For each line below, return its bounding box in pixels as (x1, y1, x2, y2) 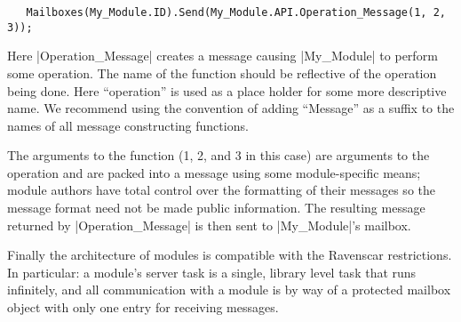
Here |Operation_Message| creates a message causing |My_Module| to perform (7, 46, 438, 65)
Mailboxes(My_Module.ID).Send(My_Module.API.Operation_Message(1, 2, (26, 6, 446, 19)
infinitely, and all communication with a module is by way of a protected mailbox (7, 280, 451, 299)
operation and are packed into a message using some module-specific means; (7, 163, 421, 181)
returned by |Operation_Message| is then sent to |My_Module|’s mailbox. (7, 215, 411, 234)
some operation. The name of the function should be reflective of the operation (7, 63, 437, 82)
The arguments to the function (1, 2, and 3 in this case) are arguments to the (7, 146, 430, 165)
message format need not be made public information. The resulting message (7, 198, 425, 217)
